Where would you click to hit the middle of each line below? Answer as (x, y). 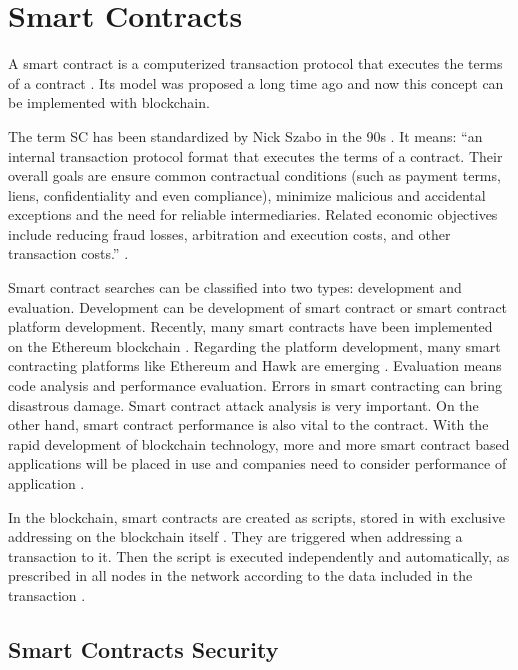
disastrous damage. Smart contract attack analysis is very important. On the (243, 404)
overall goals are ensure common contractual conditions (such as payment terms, (254, 175)
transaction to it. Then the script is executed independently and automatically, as (259, 555)
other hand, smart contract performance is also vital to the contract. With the (248, 424)
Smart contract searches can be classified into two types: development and (235, 287)
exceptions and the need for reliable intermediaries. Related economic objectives (253, 214)
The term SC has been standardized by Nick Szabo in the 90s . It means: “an (245, 135)
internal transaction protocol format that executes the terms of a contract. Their (255, 155)
